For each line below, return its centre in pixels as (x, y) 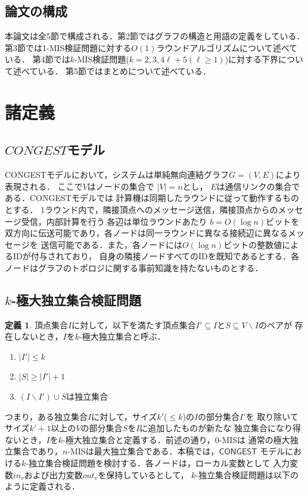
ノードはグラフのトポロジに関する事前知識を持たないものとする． (134, 267)
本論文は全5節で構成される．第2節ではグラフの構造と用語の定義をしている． (155, 36)
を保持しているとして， (143, 474)
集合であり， (38, 451)
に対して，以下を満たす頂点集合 (134, 324)
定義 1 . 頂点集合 (36, 324)
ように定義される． (42, 486)
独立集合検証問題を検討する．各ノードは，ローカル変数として (149, 463)
